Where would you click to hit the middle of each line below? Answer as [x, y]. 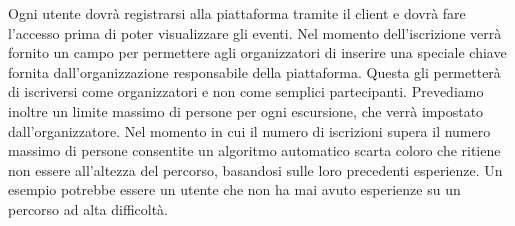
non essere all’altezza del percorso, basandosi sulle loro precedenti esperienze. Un [255, 169]
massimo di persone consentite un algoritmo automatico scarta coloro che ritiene [254, 150]
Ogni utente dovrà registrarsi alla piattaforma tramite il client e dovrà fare [237, 13]
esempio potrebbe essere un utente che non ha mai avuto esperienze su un [234, 189]
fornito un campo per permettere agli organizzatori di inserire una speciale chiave [257, 52]
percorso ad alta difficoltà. [88, 208]
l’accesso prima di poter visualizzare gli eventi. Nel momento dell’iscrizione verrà [255, 32]
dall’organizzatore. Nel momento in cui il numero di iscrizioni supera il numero [249, 130]
